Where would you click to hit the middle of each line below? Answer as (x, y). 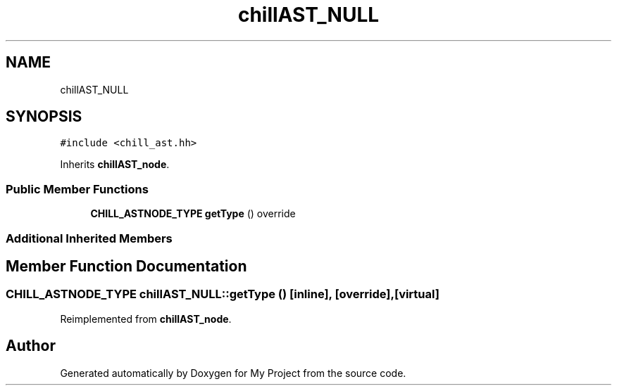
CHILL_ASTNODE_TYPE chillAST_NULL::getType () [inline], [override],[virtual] (223, 294)
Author (31, 346)
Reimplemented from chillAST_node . (146, 319)
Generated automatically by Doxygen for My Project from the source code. (233, 373)
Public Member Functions (77, 189)
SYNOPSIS (44, 117)
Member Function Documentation (126, 266)
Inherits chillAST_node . (115, 165)
